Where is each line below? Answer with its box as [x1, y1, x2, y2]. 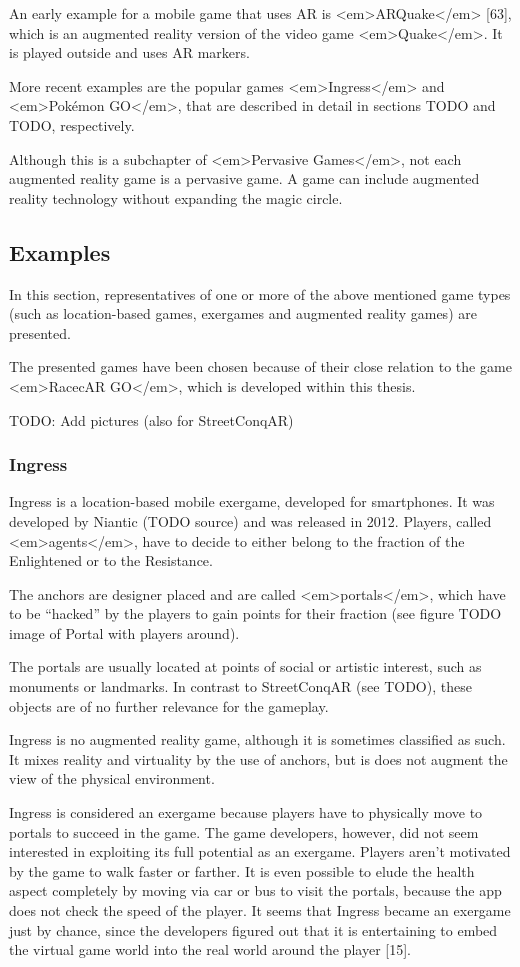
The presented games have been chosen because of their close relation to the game [9, 356, 512, 377]
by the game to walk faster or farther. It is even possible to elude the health [9, 860, 475, 881]
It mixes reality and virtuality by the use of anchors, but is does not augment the [9, 748, 508, 769]
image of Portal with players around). [9, 622, 240, 643]
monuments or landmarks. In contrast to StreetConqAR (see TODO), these [9, 676, 472, 697]
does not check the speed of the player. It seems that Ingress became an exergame [9, 900, 511, 921]
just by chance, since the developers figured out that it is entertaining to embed [9, 919, 498, 940]
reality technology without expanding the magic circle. [9, 187, 343, 208]
